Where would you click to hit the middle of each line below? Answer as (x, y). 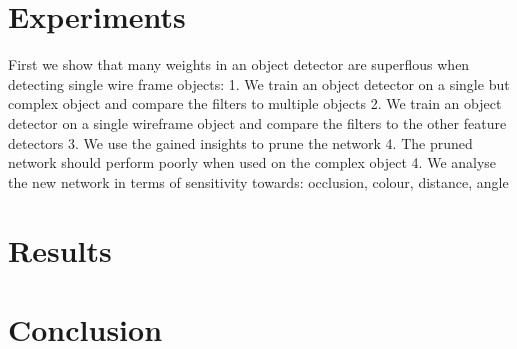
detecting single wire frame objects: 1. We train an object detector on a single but (259, 83)
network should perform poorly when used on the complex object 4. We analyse (252, 162)
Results (60, 250)
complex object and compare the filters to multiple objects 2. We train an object (255, 103)
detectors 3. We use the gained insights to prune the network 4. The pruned (240, 142)
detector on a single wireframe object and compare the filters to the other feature (257, 122)
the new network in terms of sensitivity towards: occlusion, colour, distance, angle (258, 181)
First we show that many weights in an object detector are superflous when (239, 64)
